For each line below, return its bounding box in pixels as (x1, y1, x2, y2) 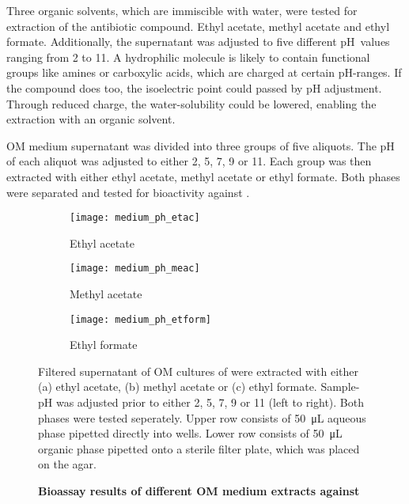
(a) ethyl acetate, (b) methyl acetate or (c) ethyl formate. (38, 378, 317, 395)
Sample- (320, 378, 360, 395)
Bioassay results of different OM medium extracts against (38, 483, 360, 499)
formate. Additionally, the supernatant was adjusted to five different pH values (6, 33, 390, 50)
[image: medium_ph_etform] (70, 313, 211, 325)
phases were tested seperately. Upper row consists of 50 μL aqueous (38, 409, 366, 426)
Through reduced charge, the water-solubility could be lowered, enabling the (6, 95, 377, 112)
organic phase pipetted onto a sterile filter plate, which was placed (38, 440, 360, 457)
